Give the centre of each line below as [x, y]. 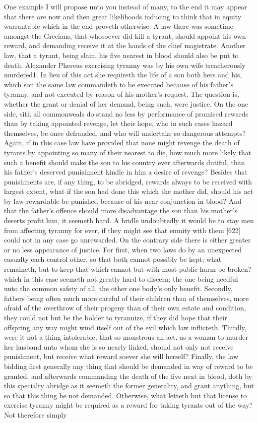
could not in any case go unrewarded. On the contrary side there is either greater [128, 240]
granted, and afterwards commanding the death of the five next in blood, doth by [128, 376]
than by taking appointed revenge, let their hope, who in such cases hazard [118, 123]
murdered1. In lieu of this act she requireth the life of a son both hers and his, [123, 75]
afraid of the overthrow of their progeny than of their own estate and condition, [125, 308]
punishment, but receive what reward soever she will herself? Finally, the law [121, 356]
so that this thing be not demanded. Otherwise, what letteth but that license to [126, 395]
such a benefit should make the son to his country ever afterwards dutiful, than [125, 162]
